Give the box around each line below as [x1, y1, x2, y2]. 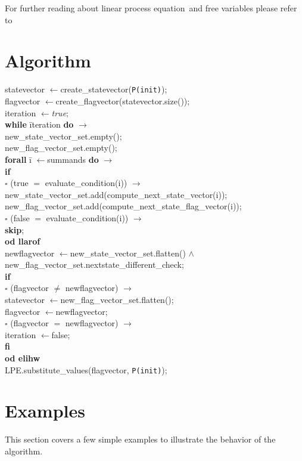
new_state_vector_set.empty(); [5, 129, 122, 142]
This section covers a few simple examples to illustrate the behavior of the [5, 433, 276, 445]
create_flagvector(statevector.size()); [55, 94, 190, 107]
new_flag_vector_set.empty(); [5, 141, 117, 154]
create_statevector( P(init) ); [60, 83, 167, 95]
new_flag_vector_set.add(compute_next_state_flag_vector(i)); [5, 200, 242, 212]
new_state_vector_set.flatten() [70, 246, 186, 259]
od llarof [5, 235, 41, 247]
